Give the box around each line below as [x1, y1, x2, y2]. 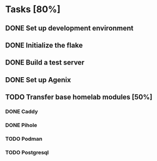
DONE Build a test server [5, 58, 85, 67]
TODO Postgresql [5, 149, 49, 156]
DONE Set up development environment [5, 24, 134, 33]
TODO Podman [5, 135, 43, 142]
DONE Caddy [5, 108, 38, 115]
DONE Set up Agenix [5, 75, 71, 84]
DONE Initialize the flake [5, 41, 83, 49]
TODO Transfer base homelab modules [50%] [5, 93, 153, 102]
